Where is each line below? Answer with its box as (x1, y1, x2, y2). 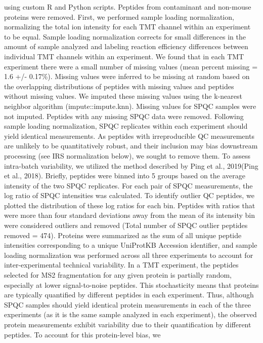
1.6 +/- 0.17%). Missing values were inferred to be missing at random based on (4, 71, 250, 82)
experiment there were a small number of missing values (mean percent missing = (4, 61, 258, 71)
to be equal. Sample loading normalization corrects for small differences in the (4, 31, 246, 42)
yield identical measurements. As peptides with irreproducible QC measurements (4, 130, 254, 141)
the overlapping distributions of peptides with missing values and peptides (4, 81, 234, 91)
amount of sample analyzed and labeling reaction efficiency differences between (4, 41, 248, 52)
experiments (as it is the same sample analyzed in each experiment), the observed (4, 309, 257, 320)
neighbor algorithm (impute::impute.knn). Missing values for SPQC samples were (4, 100, 256, 111)
